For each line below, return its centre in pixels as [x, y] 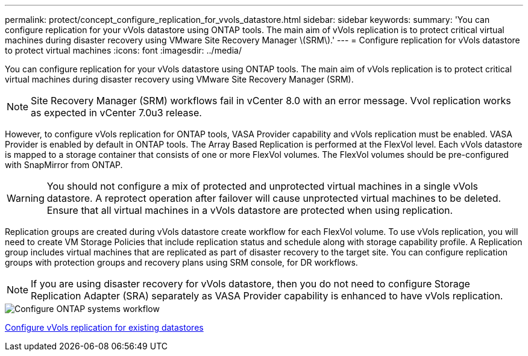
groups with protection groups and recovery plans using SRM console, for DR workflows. [181, 262]
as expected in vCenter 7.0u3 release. [116, 113]
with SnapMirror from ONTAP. [64, 165]
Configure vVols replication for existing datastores [104, 327]
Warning [26, 198]
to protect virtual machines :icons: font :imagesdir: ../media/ [123, 50]
